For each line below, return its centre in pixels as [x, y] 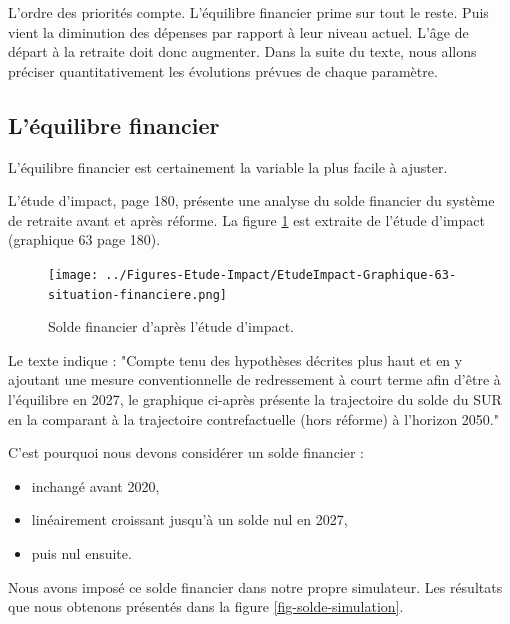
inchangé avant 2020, [95, 485]
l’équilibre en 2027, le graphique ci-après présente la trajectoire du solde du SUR [255, 399]
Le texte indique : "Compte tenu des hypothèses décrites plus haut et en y [235, 359]
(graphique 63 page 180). [84, 239]
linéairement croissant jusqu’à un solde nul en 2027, [189, 519]
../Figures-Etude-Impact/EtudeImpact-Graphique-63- [281, 274]
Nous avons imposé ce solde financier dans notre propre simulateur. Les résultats [255, 586]
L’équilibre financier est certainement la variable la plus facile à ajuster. [228, 166]
